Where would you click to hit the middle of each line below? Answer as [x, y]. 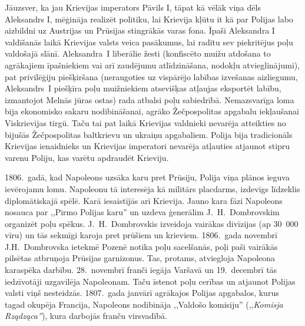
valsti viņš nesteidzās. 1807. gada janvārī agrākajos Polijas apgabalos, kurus [142, 293]
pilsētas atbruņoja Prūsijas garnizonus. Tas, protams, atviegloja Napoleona [140, 258]
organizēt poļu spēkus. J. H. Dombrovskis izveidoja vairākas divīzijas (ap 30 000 [152, 223]
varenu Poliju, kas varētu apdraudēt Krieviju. [87, 157]
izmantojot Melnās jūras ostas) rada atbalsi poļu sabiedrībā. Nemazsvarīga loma [150, 99]
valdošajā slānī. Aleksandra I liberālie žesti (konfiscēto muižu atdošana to [138, 53]
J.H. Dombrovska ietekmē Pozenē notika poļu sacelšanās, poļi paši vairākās [141, 246]
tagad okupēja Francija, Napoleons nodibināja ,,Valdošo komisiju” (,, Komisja [144, 304]
